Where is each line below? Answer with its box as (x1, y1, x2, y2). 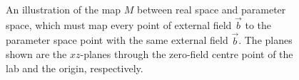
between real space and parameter (137, 2, 286, 16)
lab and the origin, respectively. (6, 60, 143, 75)
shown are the (6, 47, 67, 62)
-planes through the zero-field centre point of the (80, 47, 293, 62)
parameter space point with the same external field (6, 33, 228, 47)
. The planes (238, 33, 293, 47)
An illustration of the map (6, 2, 121, 16)
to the (245, 17, 272, 32)
